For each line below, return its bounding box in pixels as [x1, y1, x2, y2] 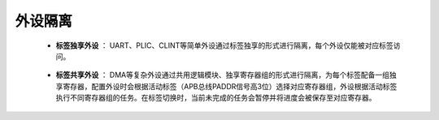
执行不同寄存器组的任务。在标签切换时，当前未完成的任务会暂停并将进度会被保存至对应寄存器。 [55, 93, 376, 103]
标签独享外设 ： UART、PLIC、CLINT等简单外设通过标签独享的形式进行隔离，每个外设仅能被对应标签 [55, 41, 394, 50]
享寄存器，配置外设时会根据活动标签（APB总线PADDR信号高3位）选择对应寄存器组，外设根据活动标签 [55, 81, 398, 91]
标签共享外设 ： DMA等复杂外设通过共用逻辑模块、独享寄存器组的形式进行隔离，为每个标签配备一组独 [55, 70, 398, 80]
